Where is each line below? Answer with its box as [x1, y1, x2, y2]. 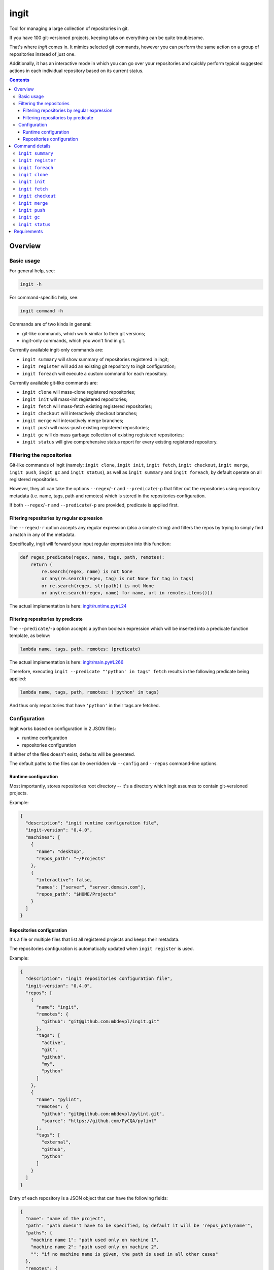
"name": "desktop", [36, 848, 85, 854]
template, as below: [9, 632, 51, 639]
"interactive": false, [36, 877, 93, 883]
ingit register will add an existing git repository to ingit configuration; [22, 363, 176, 369]
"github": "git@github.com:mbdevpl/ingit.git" [41, 1019, 159, 1024]
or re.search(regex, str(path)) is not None [41, 583, 154, 589]
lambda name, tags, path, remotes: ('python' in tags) [20, 689, 159, 695]
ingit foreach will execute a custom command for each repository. [22, 370, 168, 376]
